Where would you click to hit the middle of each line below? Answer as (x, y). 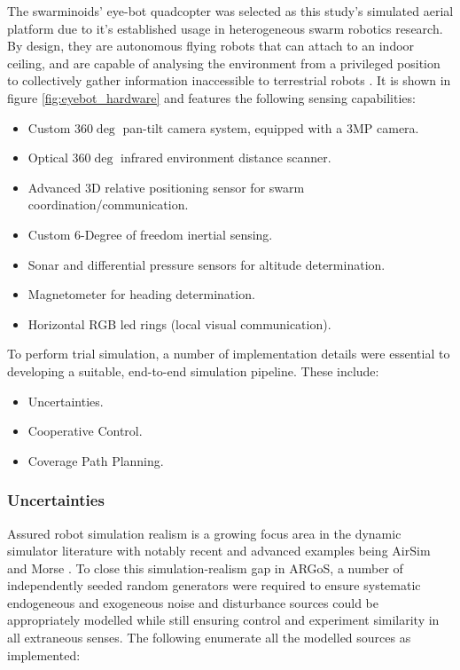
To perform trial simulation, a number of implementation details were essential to (229, 354)
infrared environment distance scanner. (226, 158)
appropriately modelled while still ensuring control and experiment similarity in (223, 620)
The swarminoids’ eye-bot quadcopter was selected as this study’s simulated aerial (230, 11)
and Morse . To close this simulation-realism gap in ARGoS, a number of (205, 568)
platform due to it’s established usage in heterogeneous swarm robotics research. (225, 28)
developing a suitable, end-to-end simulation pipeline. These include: (193, 370)
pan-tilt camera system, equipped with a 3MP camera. (271, 127)
